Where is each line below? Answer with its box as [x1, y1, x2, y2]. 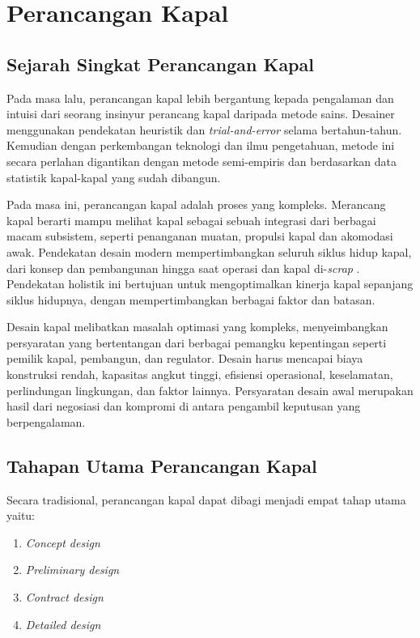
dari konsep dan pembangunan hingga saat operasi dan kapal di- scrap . [6, 259, 360, 276]
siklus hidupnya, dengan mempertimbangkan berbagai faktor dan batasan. [6, 291, 375, 308]
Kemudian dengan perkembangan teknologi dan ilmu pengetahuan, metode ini [6, 137, 395, 154]
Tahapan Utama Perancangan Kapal [6, 453, 317, 478]
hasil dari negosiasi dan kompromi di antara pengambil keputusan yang [6, 398, 361, 415]
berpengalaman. [6, 413, 86, 430]
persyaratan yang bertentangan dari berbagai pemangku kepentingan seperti [6, 334, 387, 351]
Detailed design [25, 615, 101, 632]
